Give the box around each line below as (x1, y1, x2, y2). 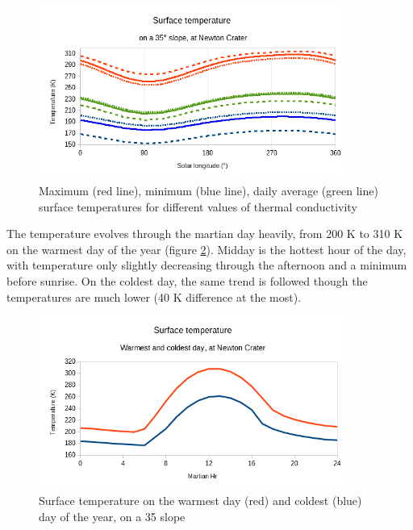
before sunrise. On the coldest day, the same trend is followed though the (6, 273, 368, 289)
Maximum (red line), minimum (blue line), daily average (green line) (39, 182, 378, 199)
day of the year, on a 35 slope (39, 507, 186, 524)
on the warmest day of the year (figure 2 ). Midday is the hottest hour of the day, (6, 240, 407, 257)
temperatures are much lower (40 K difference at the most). (6, 288, 302, 305)
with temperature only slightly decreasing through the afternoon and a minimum (6, 257, 407, 273)
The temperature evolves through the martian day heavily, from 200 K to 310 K (6, 225, 403, 242)
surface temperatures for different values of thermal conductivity (39, 198, 357, 215)
